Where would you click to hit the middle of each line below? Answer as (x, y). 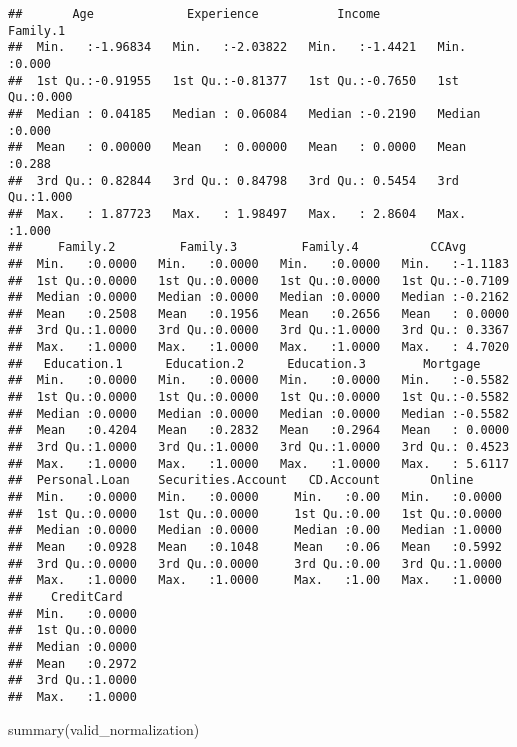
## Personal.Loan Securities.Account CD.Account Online (241, 480)
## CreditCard (65, 596)
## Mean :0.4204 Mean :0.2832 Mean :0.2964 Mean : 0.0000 (259, 430)
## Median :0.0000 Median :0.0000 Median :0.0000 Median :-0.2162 (259, 297)
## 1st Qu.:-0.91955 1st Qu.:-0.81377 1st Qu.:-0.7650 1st (234, 80)
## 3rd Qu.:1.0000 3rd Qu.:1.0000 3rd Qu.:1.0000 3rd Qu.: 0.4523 (259, 447)
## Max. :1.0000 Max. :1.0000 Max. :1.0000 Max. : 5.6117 (259, 463)
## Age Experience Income (194, 14)
